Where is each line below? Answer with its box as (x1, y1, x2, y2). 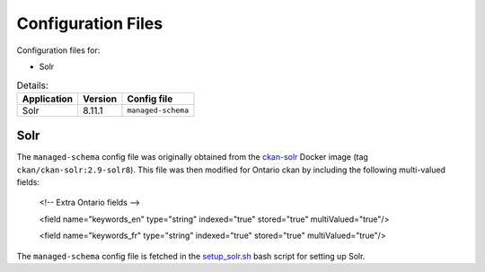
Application (22, 92, 74, 105)
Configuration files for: (16, 45, 101, 56)
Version (82, 92, 117, 105)
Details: (16, 79, 48, 92)
